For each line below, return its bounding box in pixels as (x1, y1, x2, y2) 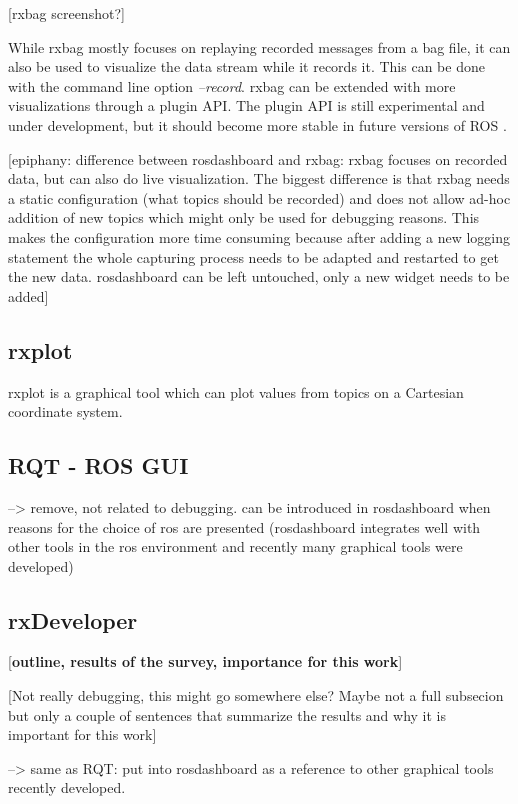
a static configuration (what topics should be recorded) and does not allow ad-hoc (8, 187, 511, 208)
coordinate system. (8, 401, 123, 422)
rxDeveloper (8, 604, 138, 635)
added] (8, 285, 49, 306)
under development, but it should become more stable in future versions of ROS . (8, 114, 507, 135)
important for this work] (8, 724, 157, 745)
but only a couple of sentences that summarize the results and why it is (8, 704, 447, 725)
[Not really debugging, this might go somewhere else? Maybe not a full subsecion (8, 685, 504, 706)
